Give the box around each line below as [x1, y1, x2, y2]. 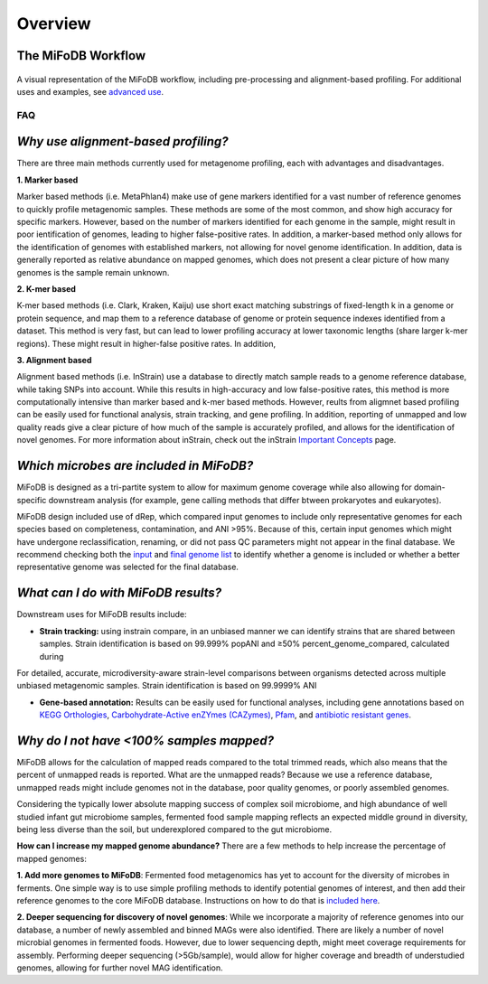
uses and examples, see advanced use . [16, 86, 164, 97]
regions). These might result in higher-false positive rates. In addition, [16, 338, 276, 349]
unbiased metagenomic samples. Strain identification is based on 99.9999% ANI [16, 680, 317, 691]
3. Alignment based [16, 354, 92, 365]
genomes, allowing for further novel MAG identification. [16, 962, 223, 973]
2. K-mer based [16, 283, 77, 294]
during [39, 651, 64, 661]
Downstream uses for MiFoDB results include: [16, 609, 187, 620]
